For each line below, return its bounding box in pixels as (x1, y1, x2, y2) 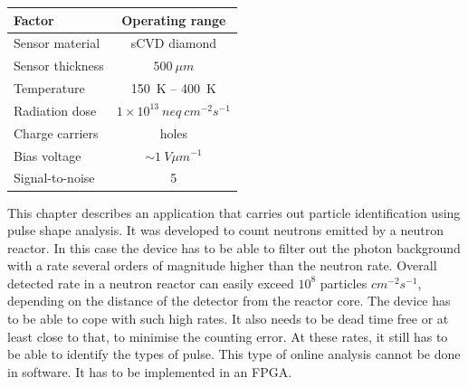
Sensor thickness (14, 56, 104, 75)
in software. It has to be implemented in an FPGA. (7, 362, 292, 381)
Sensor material (14, 33, 100, 52)
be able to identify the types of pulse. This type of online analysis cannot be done (7, 345, 461, 363)
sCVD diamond (130, 33, 217, 52)
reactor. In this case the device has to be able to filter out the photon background (7, 238, 461, 257)
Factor (14, 10, 54, 29)
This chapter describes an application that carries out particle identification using (7, 203, 461, 222)
